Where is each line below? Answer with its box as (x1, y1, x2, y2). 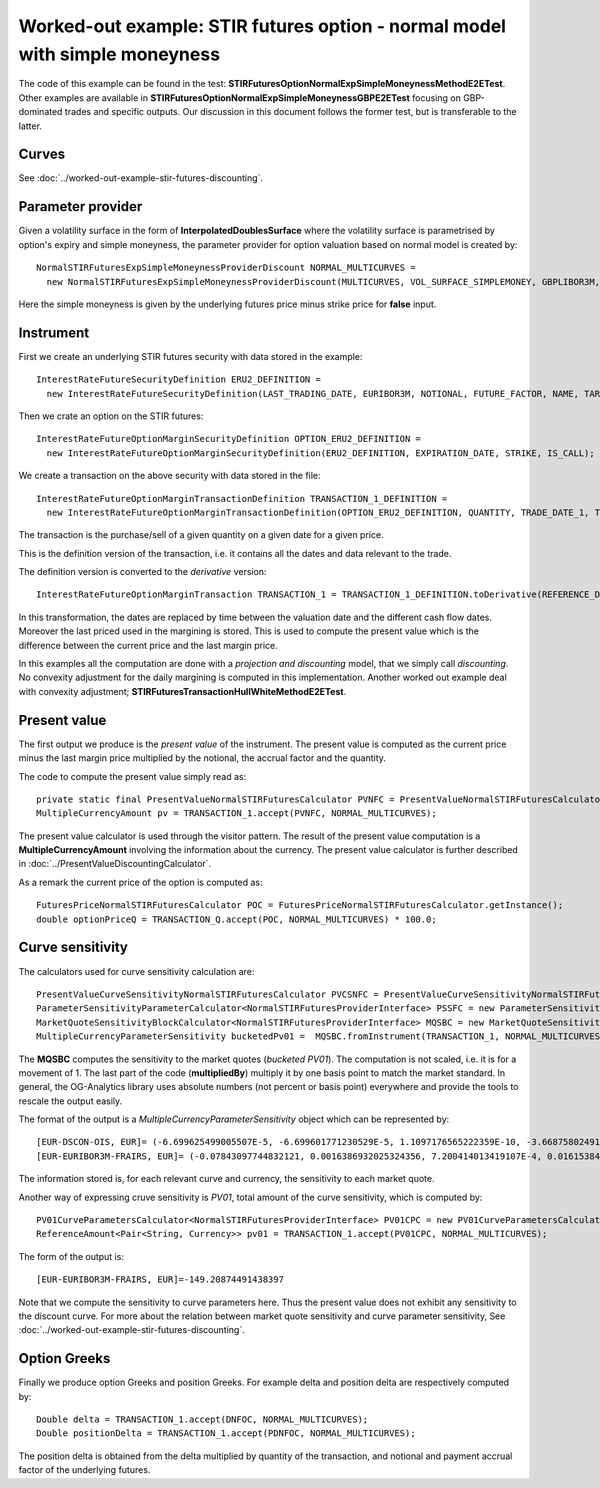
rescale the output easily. (18, 1095, 123, 1107)
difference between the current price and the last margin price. (18, 639, 279, 651)
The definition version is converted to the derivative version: (18, 566, 267, 578)
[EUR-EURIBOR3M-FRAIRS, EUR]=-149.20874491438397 (36, 1274, 285, 1285)
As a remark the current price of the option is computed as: (18, 876, 264, 888)
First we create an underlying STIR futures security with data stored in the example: (18, 350, 363, 362)
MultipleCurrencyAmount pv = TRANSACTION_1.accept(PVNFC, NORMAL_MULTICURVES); (36, 808, 437, 819)
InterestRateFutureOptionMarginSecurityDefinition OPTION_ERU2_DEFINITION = (36, 433, 422, 445)
